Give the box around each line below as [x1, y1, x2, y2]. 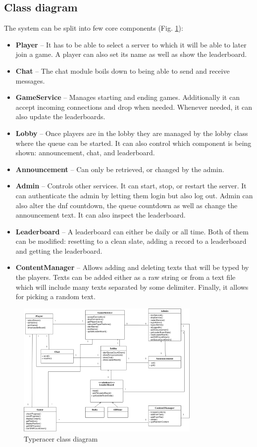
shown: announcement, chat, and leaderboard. [15, 147, 155, 158]
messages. [15, 75, 45, 86]
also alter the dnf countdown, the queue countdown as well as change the [15, 200, 238, 210]
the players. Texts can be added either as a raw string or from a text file [15, 272, 236, 282]
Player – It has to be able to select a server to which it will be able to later [15, 39, 247, 49]
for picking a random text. [15, 291, 96, 302]
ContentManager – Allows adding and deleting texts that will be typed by [15, 262, 249, 272]
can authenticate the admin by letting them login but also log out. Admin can [15, 190, 253, 200]
